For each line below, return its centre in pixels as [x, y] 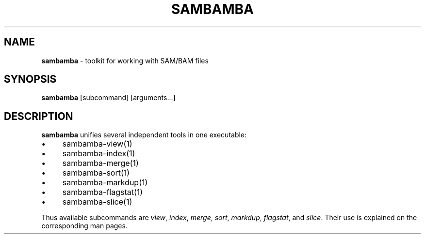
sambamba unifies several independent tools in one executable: [144, 135]
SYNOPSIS [30, 79]
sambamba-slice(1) [97, 202]
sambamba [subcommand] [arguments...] [108, 98]
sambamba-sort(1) [96, 173]
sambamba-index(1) [99, 154]
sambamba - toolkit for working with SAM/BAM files [125, 60]
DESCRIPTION [39, 116]
